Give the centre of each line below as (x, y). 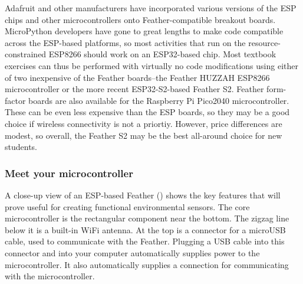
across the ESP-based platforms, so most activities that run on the (125, 42)
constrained (26, 54)
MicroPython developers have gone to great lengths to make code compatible (144, 31)
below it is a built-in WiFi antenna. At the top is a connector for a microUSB (145, 229)
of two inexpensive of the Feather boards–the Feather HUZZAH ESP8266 (137, 77)
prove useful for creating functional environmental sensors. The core (127, 206)
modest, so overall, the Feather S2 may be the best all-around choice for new (144, 135)
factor (15, 100)
